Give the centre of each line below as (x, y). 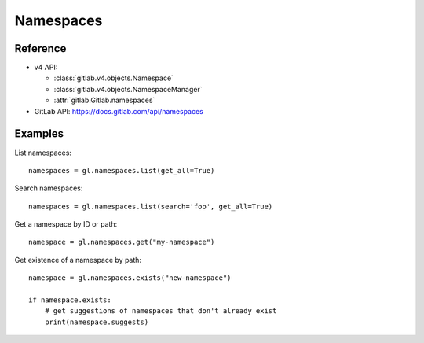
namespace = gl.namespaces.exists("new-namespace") (130, 278)
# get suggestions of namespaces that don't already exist (161, 311)
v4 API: (46, 68)
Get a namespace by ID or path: (66, 224)
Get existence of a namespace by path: (78, 260)
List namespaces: (43, 153)
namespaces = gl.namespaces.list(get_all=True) (122, 170)
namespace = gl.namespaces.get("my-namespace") (122, 242)
